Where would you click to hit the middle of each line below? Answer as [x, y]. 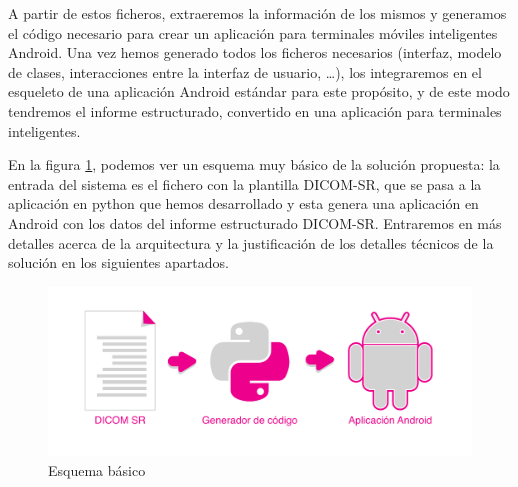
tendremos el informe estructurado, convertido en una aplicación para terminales [255, 110]
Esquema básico [97, 469]
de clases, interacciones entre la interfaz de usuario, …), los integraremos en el [245, 71]
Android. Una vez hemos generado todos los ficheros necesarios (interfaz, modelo [255, 52]
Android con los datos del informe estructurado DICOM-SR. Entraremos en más [255, 222]
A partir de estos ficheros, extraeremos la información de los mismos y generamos [257, 13]
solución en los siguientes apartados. [118, 262]
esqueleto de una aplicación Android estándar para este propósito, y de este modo [259, 91]
